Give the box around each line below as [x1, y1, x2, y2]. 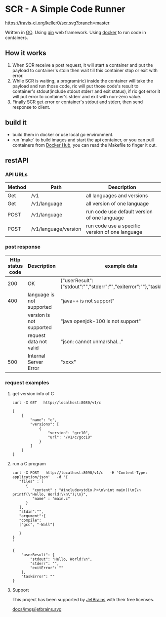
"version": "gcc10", [47, 430, 90, 435]
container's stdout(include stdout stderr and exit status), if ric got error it [12, 88, 161, 94]
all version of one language [85, 200, 149, 207]
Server [27, 358, 43, 365]
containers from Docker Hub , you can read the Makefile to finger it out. [12, 142, 157, 148]
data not [27, 338, 47, 345]
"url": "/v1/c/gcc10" [47, 435, 92, 440]
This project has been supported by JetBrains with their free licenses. [12, 596, 155, 602]
